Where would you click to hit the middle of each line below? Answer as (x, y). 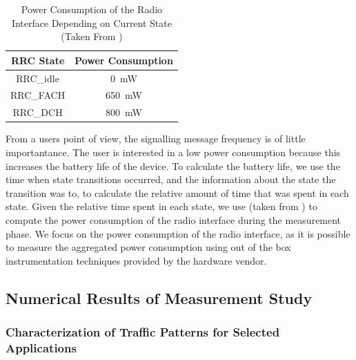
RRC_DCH (38, 112)
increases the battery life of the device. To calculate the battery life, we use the (173, 165)
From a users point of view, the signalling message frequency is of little (156, 139)
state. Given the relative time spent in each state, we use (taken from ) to (161, 206)
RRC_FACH (38, 95)
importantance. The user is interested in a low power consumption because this (173, 152)
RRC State (38, 60)
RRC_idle (38, 78)
